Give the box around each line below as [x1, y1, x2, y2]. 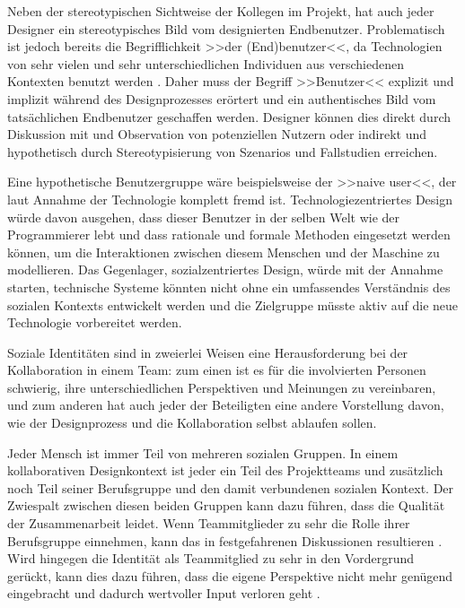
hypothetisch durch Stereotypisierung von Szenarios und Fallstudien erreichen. [7, 142, 438, 161]
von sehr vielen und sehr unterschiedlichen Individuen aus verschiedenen [7, 54, 404, 73]
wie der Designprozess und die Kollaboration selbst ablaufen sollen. [7, 413, 377, 432]
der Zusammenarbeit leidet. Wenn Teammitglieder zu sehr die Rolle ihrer [7, 514, 410, 533]
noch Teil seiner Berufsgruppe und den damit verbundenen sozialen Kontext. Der [7, 478, 454, 497]
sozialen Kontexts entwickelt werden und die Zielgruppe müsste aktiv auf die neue [7, 295, 459, 314]
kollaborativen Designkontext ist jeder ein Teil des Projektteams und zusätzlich [7, 461, 443, 480]
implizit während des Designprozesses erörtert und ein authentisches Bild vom [7, 89, 436, 108]
